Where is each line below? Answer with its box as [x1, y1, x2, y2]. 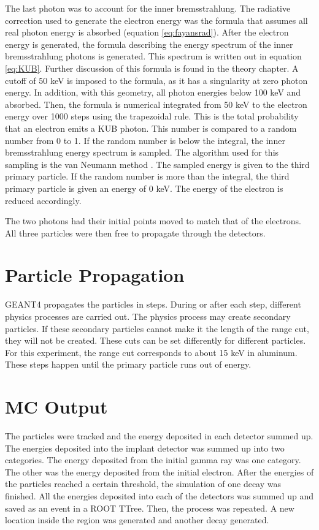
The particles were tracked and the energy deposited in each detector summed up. [5, 430, 313, 442]
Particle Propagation [5, 262, 185, 287]
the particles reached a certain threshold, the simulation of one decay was [5, 477, 281, 490]
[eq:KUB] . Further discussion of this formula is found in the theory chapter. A [5, 61, 299, 74]
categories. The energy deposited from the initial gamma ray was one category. [5, 453, 301, 466]
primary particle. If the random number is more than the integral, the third [5, 170, 290, 183]
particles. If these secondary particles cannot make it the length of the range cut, [5, 322, 309, 335]
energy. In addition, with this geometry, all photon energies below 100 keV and [5, 86, 301, 99]
